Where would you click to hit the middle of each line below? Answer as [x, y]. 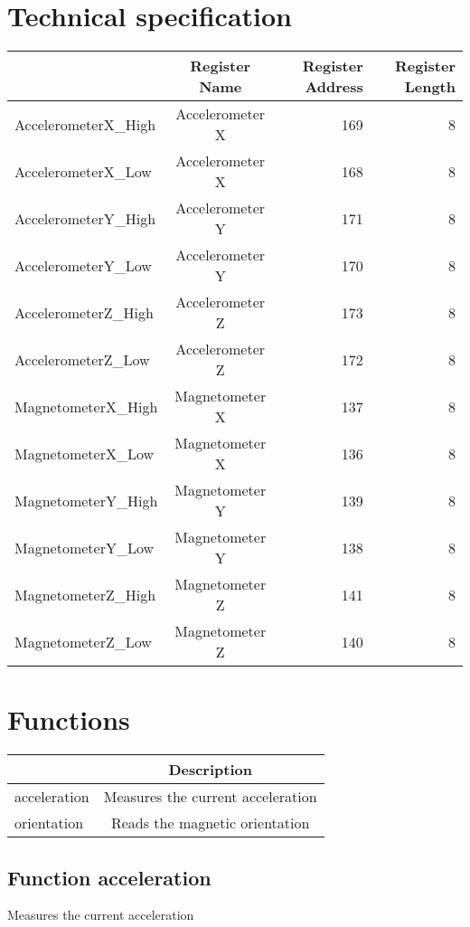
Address [334, 87]
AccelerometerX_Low [83, 171]
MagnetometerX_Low [85, 453]
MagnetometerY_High [86, 500]
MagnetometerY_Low [85, 547]
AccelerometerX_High [85, 124]
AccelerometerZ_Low [82, 359]
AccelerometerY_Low [83, 265]
